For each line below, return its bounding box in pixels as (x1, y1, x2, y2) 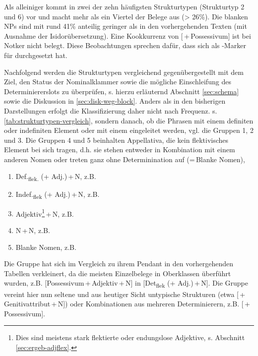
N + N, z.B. (15, 225, 50, 235)
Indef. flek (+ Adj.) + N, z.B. (15, 188, 100, 200)
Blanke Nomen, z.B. (15, 241, 76, 252)
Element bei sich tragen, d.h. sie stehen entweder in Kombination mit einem (4, 144, 235, 155)
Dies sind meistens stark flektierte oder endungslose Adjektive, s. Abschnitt (15, 332, 245, 343)
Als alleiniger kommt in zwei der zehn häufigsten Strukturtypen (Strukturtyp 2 (4, 1, 245, 11)
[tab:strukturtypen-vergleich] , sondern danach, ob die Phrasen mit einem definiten (4, 115, 254, 125)
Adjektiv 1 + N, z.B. (15, 207, 74, 219)
